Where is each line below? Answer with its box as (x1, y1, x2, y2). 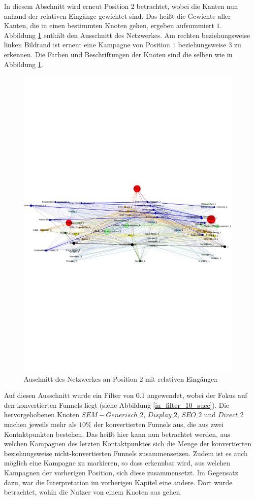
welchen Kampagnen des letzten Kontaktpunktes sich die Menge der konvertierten (4, 438, 252, 449)
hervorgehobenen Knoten (4, 409, 79, 420)
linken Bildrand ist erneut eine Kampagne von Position (4, 39, 170, 50)
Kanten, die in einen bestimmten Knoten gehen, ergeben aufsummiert (4, 20, 214, 31)
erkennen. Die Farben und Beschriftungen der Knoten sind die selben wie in (4, 49, 233, 59)
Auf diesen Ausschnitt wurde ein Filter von (4, 390, 134, 400)
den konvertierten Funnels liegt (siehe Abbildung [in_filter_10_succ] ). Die (4, 399, 229, 410)
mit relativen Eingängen (145, 373, 218, 384)
